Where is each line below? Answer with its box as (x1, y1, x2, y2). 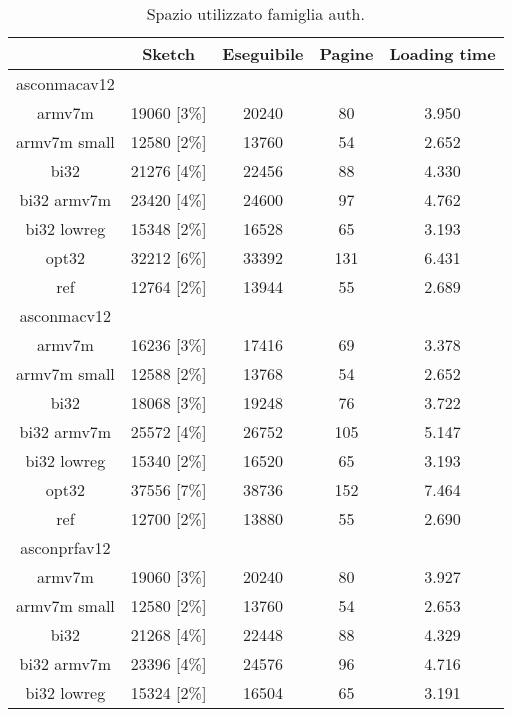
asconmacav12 (16, 72, 115, 95)
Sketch (142, 42, 196, 65)
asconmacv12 (19, 304, 111, 327)
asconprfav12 (20, 536, 111, 559)
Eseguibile (222, 42, 304, 65)
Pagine (319, 42, 374, 65)
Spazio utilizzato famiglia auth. (146, 2, 365, 25)
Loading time (389, 42, 496, 65)
